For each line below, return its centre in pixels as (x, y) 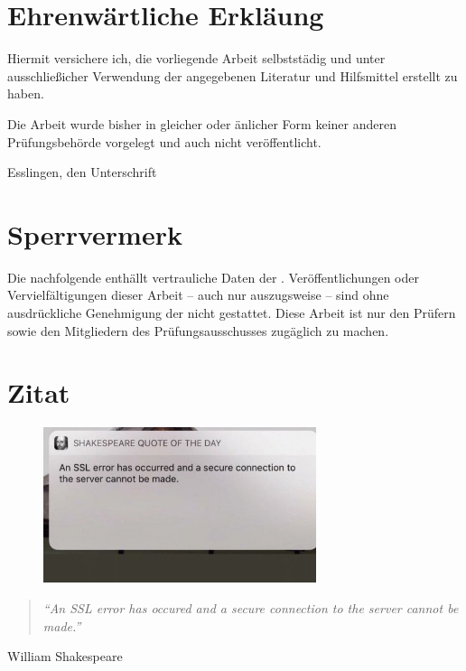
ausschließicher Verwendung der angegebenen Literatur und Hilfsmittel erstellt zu (233, 75)
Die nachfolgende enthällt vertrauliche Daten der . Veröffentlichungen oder (213, 277)
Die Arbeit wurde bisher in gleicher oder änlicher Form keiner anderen (202, 123)
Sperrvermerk (95, 233)
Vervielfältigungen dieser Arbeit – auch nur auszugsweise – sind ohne (198, 295)
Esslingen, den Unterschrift (82, 172)
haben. (26, 93)
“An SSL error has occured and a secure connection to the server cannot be (251, 607)
